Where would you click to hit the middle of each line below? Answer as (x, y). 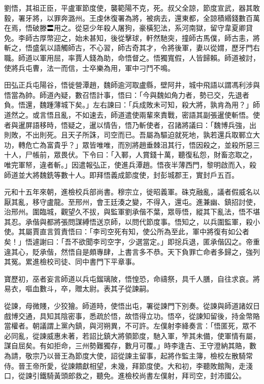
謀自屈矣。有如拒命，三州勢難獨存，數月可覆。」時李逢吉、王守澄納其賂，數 (130, 346)
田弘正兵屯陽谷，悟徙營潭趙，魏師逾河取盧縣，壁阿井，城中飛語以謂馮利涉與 (132, 85)
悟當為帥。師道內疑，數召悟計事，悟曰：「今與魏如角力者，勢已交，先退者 (127, 94)
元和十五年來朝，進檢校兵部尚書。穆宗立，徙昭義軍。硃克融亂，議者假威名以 (132, 192)
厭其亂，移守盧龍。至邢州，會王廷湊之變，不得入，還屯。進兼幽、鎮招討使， (132, 201)
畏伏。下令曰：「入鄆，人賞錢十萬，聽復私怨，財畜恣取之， (158, 155)
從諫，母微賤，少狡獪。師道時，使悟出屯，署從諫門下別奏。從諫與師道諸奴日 (132, 306)
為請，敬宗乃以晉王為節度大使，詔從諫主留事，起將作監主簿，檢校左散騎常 (128, 355)
